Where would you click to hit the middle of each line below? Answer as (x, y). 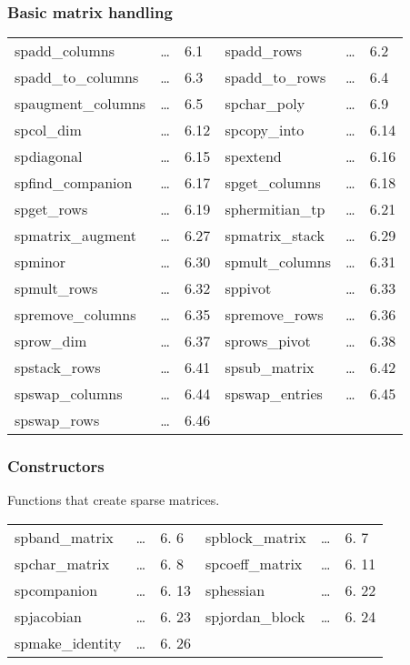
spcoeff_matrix (254, 564)
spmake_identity (68, 643)
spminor (40, 262)
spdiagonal (49, 156)
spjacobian (48, 617)
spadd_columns (65, 51)
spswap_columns (69, 394)
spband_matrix (64, 538)
